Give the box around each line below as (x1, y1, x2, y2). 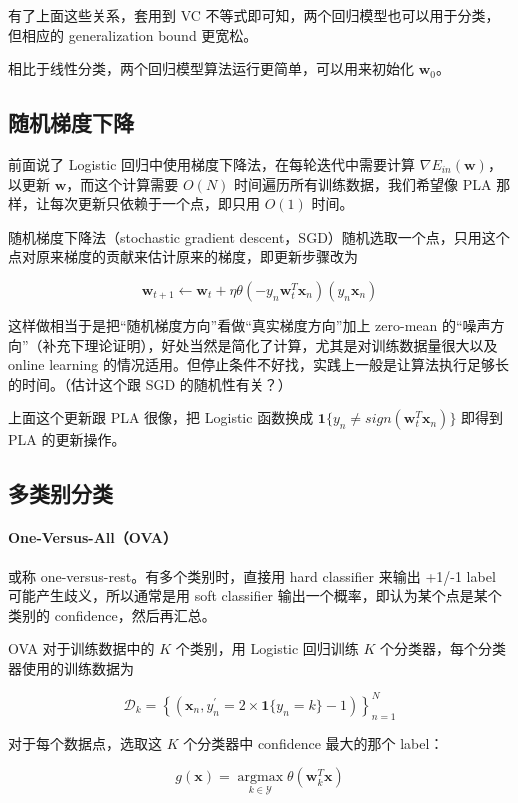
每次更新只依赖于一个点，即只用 (49, 193, 260, 214)
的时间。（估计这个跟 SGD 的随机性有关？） (8, 373, 292, 394)
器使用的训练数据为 (8, 657, 134, 678)
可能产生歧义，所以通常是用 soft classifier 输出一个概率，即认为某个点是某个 (8, 585, 502, 606)
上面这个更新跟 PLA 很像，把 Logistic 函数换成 (8, 407, 314, 428)
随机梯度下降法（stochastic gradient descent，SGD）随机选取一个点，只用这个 (8, 226, 510, 247)
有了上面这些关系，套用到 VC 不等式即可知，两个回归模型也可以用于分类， (8, 5, 500, 25)
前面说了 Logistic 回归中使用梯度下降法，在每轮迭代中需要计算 (8, 153, 416, 174)
